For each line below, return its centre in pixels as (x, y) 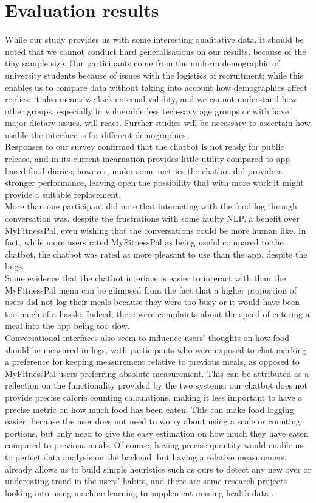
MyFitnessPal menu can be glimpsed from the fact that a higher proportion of (151, 290)
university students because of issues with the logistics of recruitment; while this (154, 75)
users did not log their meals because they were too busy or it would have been (153, 302)
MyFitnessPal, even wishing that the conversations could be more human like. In (156, 230)
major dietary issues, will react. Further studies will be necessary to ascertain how (158, 123)
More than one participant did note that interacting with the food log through (151, 206)
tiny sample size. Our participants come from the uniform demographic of (142, 63)
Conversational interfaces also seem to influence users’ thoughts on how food (147, 337)
